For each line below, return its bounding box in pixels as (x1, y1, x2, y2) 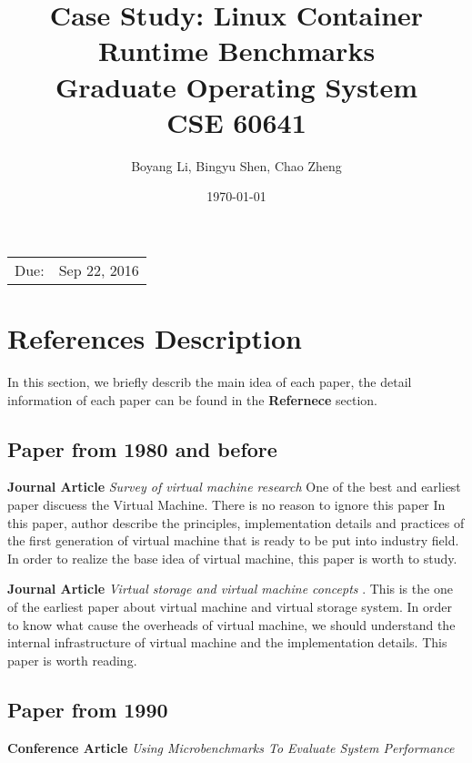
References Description (7, 320, 302, 357)
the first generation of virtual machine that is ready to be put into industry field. (7, 531, 459, 550)
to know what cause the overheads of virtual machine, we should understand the (7, 615, 456, 634)
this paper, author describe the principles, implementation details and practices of (7, 513, 465, 532)
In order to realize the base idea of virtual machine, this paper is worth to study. (7, 548, 457, 567)
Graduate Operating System (55, 67, 418, 105)
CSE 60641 (166, 103, 306, 140)
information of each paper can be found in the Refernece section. (7, 390, 377, 409)
